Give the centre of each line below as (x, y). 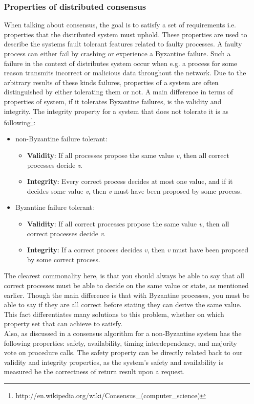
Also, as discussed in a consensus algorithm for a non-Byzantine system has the (123, 333)
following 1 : (20, 122)
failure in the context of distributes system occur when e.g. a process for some (121, 63)
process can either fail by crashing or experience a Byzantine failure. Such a (117, 53)
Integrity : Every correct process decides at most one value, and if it (130, 181)
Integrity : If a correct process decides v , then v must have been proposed (138, 250)
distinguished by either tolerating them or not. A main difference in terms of (119, 92)
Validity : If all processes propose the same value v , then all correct (128, 155)
